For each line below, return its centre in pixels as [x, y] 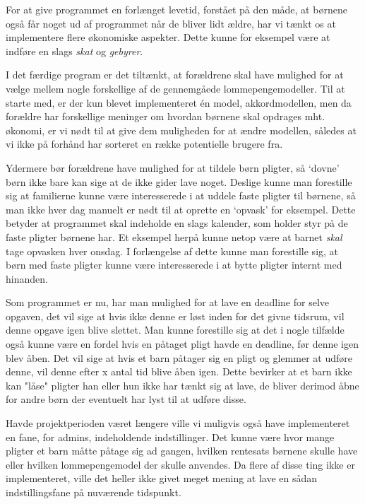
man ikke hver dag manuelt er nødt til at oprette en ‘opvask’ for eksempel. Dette [181, 209]
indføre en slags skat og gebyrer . [74, 51]
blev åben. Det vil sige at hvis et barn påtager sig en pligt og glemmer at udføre [179, 357]
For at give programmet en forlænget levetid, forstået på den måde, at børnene [176, 9]
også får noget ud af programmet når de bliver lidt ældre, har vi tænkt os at [171, 23]
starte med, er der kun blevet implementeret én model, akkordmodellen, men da [179, 102]
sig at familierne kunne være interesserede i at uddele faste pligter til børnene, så [181, 195]
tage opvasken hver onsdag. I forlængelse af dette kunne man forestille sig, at [172, 251]
